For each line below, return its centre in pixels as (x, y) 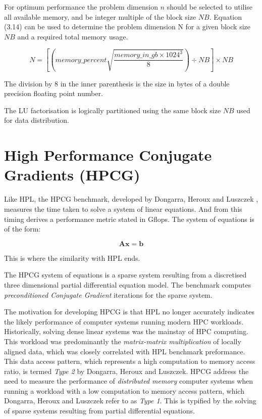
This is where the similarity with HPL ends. (72, 258)
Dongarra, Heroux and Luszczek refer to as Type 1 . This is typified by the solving (130, 401)
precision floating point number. (54, 93)
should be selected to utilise (210, 7)
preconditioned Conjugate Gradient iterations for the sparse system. (108, 294)
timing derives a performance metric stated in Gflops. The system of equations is (129, 219)
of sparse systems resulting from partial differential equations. (99, 411)
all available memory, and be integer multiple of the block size (100, 16)
